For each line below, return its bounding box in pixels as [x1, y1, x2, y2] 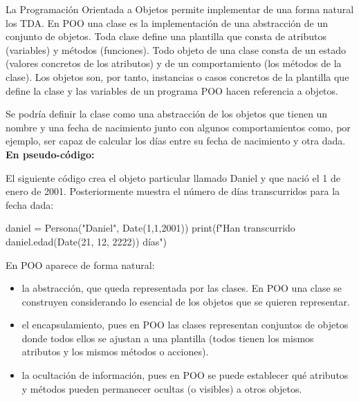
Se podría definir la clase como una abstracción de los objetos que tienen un [6, 106, 328, 121]
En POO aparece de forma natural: [6, 257, 155, 272]
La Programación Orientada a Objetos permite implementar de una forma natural [6, 2, 354, 16]
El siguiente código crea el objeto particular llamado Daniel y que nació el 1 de [6, 170, 340, 185]
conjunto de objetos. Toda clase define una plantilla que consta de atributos [6, 29, 326, 44]
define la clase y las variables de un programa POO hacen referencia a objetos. [6, 83, 338, 97]
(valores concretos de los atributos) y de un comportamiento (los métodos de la [6, 56, 342, 71]
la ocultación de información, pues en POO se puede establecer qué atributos [21, 368, 349, 382]
